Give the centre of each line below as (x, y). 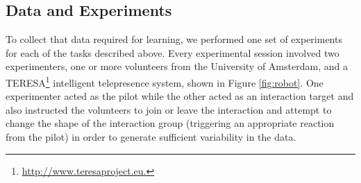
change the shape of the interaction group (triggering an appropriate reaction (170, 123)
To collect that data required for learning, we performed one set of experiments (174, 39)
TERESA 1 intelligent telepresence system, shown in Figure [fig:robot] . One (165, 81)
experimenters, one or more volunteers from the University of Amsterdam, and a (177, 66)
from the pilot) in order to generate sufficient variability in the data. (151, 137)
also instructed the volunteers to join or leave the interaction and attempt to (169, 109)
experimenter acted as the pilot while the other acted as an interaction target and (180, 96)
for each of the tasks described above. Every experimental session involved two (173, 52)
